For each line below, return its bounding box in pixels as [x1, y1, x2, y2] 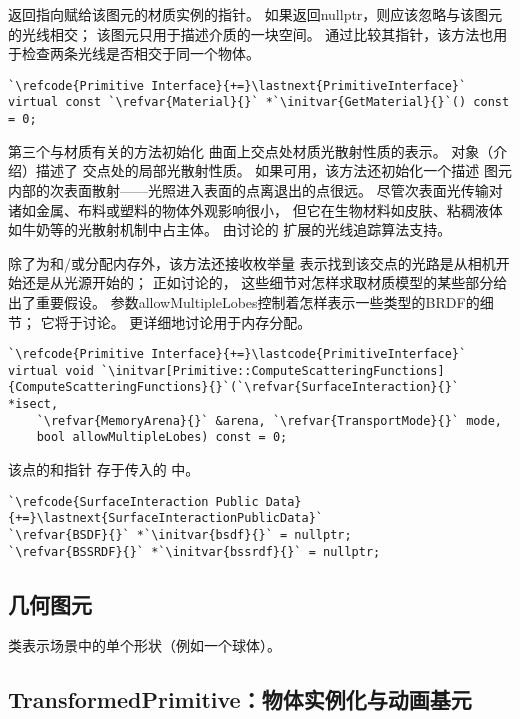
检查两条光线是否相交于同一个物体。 [21, 43, 260, 64]
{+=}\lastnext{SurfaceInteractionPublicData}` [8, 511, 323, 526]
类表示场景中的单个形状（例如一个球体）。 [8, 635, 281, 656]
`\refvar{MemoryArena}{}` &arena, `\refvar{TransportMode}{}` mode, [36, 413, 502, 428]
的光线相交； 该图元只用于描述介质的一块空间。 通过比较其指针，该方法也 [8, 23, 494, 44]
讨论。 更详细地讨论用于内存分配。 [82, 311, 312, 332]
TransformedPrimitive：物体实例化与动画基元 [8, 684, 472, 715]
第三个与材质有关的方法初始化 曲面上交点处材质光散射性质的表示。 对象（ [8, 140, 494, 161]
